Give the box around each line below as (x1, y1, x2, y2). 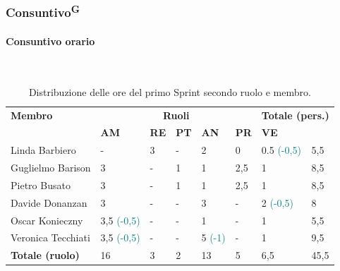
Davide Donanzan (11, 195, 87, 210)
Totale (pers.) (261, 107, 329, 122)
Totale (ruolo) (11, 248, 80, 263)
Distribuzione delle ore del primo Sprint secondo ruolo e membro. (28, 84, 311, 99)
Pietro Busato (11, 177, 71, 192)
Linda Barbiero (11, 143, 76, 157)
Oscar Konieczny (11, 212, 83, 227)
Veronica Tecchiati (11, 230, 90, 245)
